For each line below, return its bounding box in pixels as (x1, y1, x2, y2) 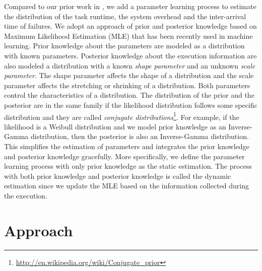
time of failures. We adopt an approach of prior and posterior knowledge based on (4, 21, 257, 31)
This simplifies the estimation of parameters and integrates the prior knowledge (4, 141, 249, 151)
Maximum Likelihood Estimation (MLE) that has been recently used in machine (4, 30, 253, 41)
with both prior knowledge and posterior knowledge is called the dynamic (4, 170, 231, 181)
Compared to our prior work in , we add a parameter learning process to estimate (4, 1, 256, 11)
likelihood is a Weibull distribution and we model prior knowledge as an (4, 121, 226, 131)
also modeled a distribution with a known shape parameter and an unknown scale (4, 60, 255, 71)
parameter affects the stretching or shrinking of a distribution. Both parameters (4, 80, 250, 90)
